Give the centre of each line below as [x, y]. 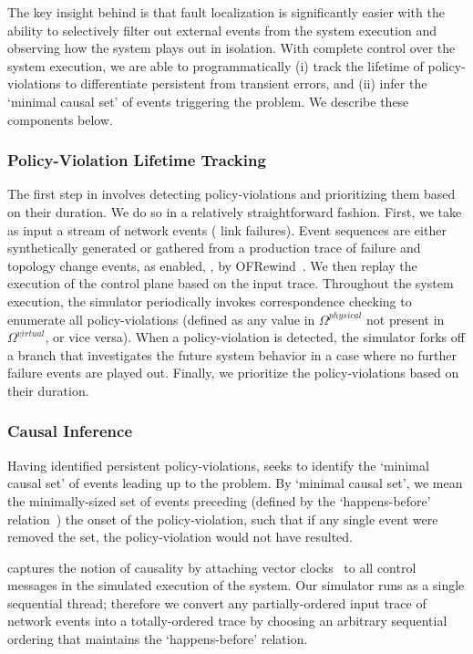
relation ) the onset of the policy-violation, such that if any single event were [223, 519]
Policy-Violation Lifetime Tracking [137, 160]
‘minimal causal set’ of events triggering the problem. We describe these [208, 101]
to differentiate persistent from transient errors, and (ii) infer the [246, 83]
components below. [60, 119]
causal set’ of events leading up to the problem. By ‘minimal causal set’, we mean [235, 483]
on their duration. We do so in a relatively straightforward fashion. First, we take [235, 211]
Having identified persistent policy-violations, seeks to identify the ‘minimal [218, 465]
